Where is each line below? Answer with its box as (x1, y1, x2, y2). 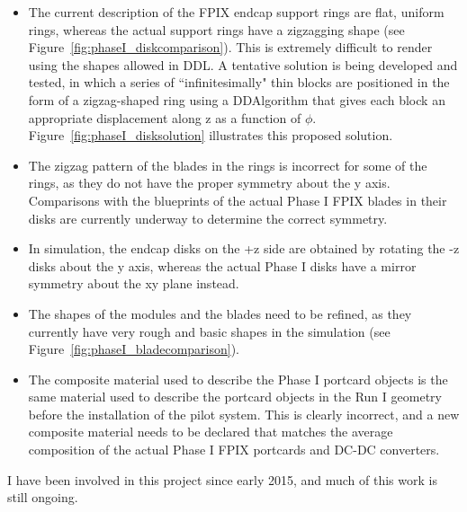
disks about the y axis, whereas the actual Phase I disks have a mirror (28, 256, 417, 275)
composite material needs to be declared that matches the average (28, 422, 393, 441)
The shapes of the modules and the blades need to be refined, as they (28, 304, 412, 322)
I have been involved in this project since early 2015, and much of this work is (7, 470, 437, 489)
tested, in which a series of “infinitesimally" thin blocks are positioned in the (28, 73, 450, 92)
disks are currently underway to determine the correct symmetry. (28, 208, 388, 227)
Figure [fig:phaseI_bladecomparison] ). (28, 340, 240, 358)
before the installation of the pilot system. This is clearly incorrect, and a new (28, 404, 460, 423)
